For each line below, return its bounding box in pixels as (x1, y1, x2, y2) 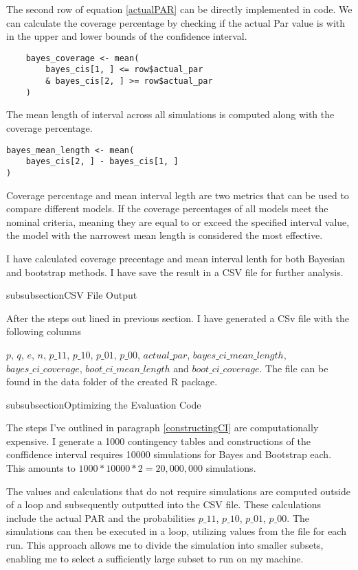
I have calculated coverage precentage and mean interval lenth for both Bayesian (6, 251, 346, 265)
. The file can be (259, 361, 328, 375)
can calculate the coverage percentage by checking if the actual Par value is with (6, 15, 346, 30)
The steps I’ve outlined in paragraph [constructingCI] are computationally (6, 420, 319, 435)
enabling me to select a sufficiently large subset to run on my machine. (6, 551, 304, 565)
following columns (6, 324, 81, 339)
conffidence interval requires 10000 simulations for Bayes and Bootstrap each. (6, 447, 332, 461)
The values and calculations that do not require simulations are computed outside (6, 483, 351, 498)
